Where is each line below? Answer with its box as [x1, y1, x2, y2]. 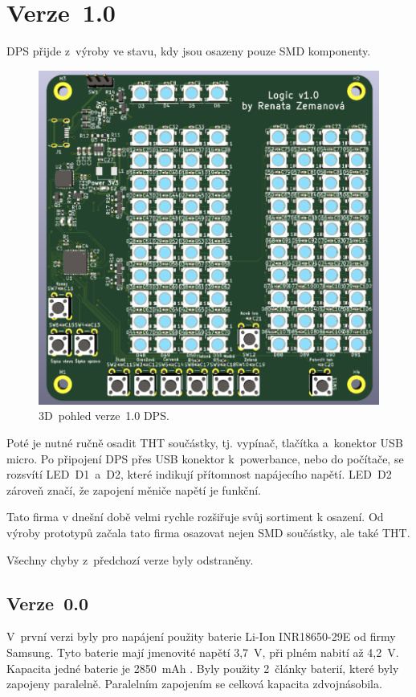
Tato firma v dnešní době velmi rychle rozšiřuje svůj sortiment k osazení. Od [6, 508, 384, 525]
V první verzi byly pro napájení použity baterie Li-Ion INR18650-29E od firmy [6, 628, 396, 645]
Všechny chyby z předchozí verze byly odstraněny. [6, 551, 254, 568]
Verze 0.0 [6, 590, 88, 615]
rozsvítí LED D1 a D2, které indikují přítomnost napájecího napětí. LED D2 [6, 466, 392, 483]
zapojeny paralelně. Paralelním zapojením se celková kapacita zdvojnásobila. [6, 675, 382, 692]
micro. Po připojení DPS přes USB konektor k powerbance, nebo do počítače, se [6, 450, 404, 467]
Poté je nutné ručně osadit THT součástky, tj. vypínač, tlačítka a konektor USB [6, 434, 403, 451]
